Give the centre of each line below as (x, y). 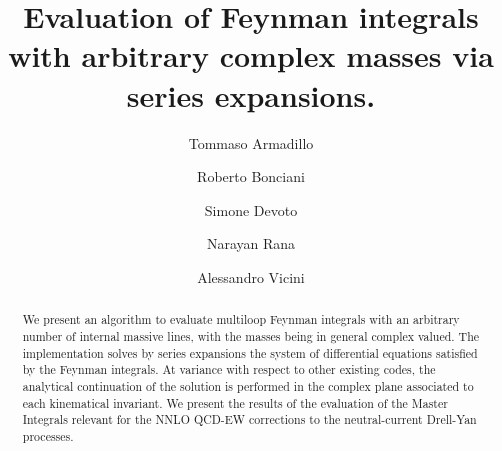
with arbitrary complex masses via (251, 55)
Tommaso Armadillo (251, 142)
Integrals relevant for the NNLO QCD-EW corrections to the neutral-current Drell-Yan (249, 419)
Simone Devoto (251, 209)
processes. (48, 435)
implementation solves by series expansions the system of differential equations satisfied (250, 352)
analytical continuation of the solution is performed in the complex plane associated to (248, 385)
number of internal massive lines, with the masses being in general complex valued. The (251, 335)
